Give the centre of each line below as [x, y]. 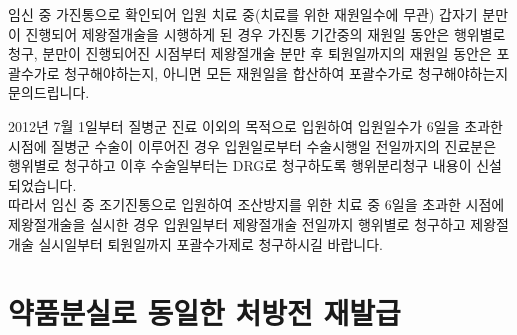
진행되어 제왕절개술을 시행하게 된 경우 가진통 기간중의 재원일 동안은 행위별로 [265, 33]
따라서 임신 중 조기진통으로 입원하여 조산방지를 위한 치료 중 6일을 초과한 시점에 [256, 204]
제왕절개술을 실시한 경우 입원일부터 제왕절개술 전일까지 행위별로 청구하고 [237, 223]
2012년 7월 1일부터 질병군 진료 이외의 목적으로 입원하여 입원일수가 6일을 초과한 [255, 125]
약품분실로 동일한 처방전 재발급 [204, 312]
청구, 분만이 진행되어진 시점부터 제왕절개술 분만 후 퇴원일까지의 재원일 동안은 [250, 53]
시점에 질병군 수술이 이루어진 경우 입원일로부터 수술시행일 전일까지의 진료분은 [252, 145]
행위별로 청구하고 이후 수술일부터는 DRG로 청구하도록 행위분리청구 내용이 [240, 165]
